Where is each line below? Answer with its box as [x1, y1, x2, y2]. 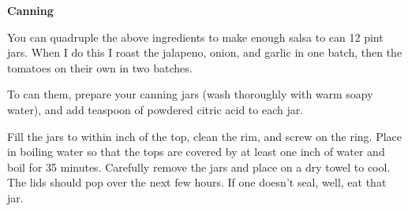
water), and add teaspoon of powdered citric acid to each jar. [7, 101, 304, 117]
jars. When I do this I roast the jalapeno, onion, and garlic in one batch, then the [7, 44, 402, 61]
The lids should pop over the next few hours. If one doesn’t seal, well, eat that [7, 174, 387, 191]
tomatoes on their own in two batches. [7, 59, 193, 76]
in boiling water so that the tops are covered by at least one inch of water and [7, 143, 385, 160]
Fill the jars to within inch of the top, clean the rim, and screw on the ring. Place [7, 128, 402, 144]
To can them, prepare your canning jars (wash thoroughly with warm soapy [7, 86, 373, 102]
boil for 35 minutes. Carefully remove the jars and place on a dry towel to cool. [7, 158, 391, 175]
